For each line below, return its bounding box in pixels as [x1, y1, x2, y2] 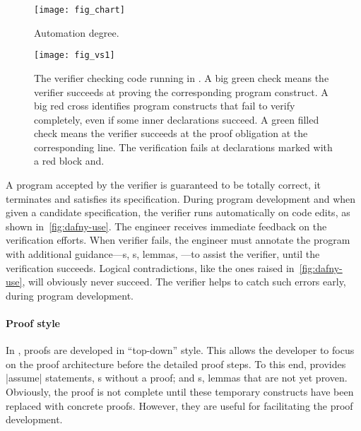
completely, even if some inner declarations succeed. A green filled [34, 112, 319, 126]
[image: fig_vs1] [34, 50, 115, 61]
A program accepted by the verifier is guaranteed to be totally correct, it [6, 177, 321, 192]
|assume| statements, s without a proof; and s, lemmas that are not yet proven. [6, 370, 348, 385]
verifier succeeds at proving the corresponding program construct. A [34, 84, 329, 99]
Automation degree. [34, 25, 119, 40]
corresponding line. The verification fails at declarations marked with [34, 139, 333, 154]
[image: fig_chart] [34, 5, 125, 15]
